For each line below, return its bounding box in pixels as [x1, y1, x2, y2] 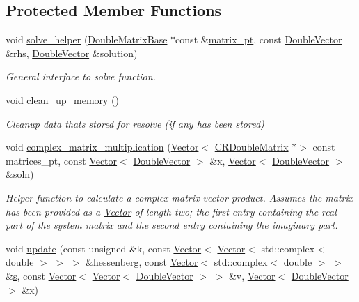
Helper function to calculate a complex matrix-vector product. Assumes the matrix [6, 190, 353, 204]
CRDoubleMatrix [214, 139, 289, 154]
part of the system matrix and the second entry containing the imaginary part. [6, 218, 338, 232]
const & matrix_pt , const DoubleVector [175, 32, 342, 47]
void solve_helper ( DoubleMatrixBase [6, 32, 168, 47]
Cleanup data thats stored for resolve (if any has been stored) [6, 116, 264, 130]
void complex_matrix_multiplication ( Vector [6, 139, 199, 154]
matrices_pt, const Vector [6, 153, 118, 167]
